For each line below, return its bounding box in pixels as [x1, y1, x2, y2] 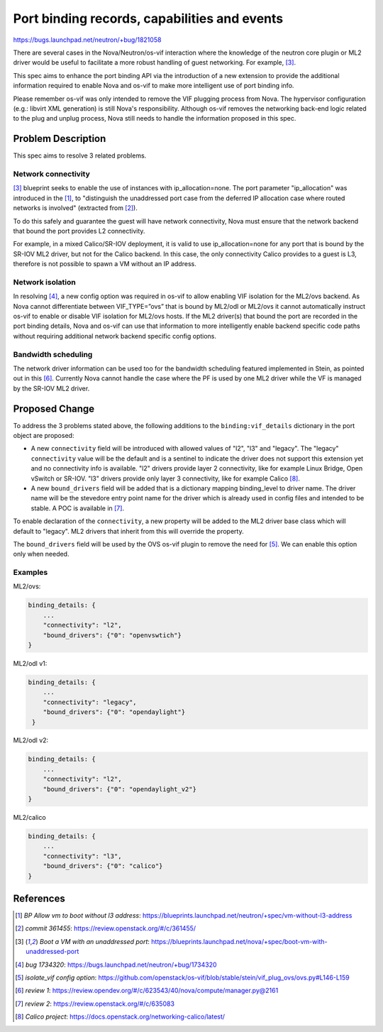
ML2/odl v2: [13, 736, 49, 745]
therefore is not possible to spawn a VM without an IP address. [13, 260, 196, 268]
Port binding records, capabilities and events [13, 11, 284, 26]
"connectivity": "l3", [43, 852, 122, 860]
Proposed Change [13, 402, 95, 415]
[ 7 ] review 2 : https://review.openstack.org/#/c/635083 [15, 999, 175, 1008]
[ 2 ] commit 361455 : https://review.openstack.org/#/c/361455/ [15, 924, 196, 933]
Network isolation [13, 277, 76, 287]
